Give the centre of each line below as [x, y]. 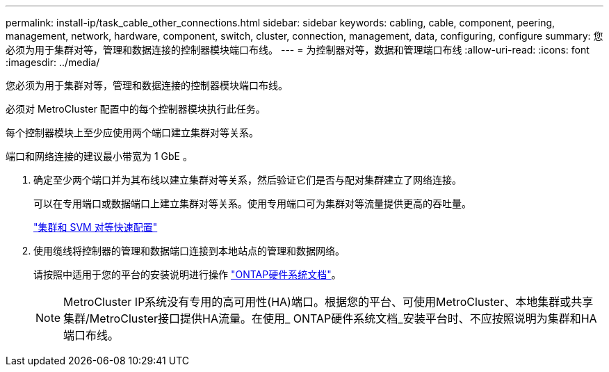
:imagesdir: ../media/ [53, 62]
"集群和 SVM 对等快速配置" [96, 227]
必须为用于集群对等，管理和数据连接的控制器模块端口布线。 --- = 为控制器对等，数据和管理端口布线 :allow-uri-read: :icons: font [298, 50]
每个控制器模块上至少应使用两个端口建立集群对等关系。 [132, 132]
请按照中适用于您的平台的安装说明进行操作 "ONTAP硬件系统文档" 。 [187, 274]
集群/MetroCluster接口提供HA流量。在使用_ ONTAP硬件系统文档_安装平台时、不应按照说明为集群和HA [330, 318]
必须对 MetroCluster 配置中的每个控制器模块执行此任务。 [136, 109]
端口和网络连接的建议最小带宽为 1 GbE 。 [99, 156]
